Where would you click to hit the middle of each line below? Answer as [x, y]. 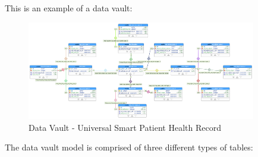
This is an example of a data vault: [69, 8]
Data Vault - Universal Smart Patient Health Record [125, 127]
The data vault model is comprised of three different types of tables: [129, 147]
